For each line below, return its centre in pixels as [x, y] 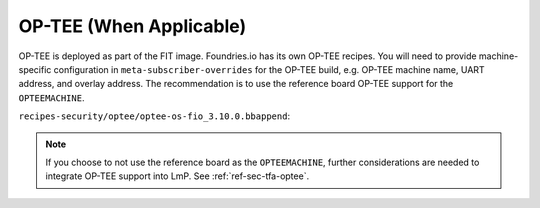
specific [35, 69]
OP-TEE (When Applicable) [132, 26]
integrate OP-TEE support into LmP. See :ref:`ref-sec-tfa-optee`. [177, 176]
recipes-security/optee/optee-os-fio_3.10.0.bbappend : [154, 116]
